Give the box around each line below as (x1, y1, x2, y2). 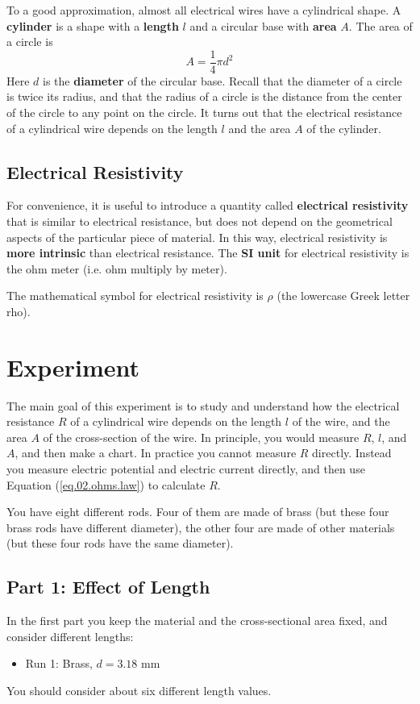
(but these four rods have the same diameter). (6, 535, 234, 552)
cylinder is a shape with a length (6, 17, 179, 34)
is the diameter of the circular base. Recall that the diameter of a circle (43, 72, 402, 89)
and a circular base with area (189, 17, 337, 34)
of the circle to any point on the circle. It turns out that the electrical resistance (6, 104, 402, 121)
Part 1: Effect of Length (6, 574, 210, 599)
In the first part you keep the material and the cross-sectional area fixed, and (6, 612, 388, 629)
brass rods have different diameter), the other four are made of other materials (6, 519, 395, 535)
